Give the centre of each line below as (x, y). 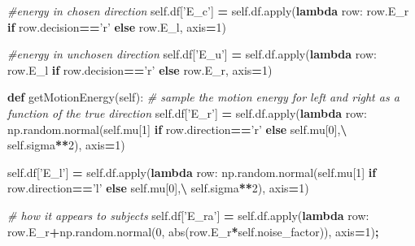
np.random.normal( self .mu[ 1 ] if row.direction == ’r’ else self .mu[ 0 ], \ (177, 129)
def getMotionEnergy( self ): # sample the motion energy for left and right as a (203, 97)
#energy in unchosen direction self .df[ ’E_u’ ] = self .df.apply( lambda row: (192, 54)
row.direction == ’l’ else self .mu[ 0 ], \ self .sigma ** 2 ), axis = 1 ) (158, 188)
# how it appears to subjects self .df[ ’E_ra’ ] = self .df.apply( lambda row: (188, 215)
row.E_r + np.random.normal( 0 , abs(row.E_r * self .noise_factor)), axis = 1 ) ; (193, 231)
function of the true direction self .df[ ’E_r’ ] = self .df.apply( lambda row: (187, 112)
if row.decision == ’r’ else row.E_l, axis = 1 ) (117, 26)
